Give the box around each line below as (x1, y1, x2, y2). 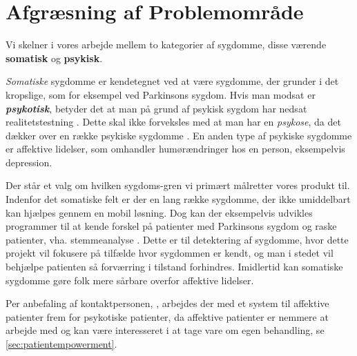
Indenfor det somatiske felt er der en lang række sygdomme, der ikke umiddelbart (6, 192, 351, 206)
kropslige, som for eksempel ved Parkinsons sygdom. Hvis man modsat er (6, 87, 316, 101)
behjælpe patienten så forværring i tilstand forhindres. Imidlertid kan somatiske (6, 259, 343, 274)
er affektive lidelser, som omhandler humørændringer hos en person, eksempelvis (6, 141, 345, 156)
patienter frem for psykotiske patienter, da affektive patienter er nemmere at (6, 309, 329, 324)
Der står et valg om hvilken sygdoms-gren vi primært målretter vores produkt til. (6, 178, 350, 192)
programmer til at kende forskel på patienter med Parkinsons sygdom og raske (6, 219, 337, 233)
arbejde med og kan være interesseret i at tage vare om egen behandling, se (6, 323, 325, 337)
